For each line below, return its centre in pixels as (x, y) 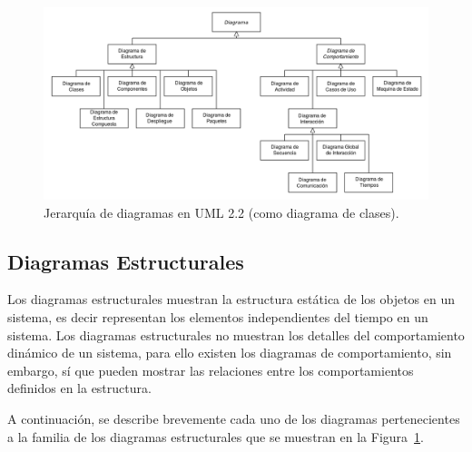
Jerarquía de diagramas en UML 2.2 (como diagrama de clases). (221, 212)
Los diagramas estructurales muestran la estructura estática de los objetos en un (231, 299)
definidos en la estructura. (79, 388)
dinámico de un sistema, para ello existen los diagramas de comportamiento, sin (230, 353)
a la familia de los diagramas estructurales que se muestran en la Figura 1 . (216, 436)
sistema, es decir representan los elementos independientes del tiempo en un (218, 316)
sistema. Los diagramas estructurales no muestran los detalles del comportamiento (236, 334)
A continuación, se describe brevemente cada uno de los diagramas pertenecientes (234, 418)
